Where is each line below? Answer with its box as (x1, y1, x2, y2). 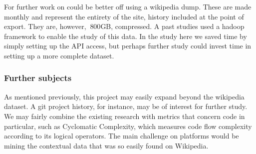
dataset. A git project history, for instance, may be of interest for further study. (4, 101, 248, 111)
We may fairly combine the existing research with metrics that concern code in (4, 110, 245, 121)
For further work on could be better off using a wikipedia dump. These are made (4, 1, 252, 11)
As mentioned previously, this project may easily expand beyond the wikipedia (4, 91, 245, 101)
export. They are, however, (4, 21, 86, 31)
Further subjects (4, 71, 72, 84)
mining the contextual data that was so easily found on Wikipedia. (4, 140, 209, 150)
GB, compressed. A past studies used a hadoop (100, 21, 245, 31)
